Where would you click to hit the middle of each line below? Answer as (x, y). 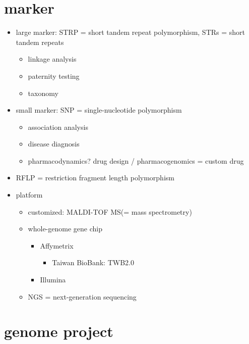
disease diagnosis (54, 144)
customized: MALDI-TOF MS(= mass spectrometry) (110, 211)
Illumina (53, 280)
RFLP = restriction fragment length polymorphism (95, 178)
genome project (59, 331)
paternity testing (54, 76)
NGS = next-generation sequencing (82, 296)
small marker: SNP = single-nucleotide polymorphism (99, 110)
